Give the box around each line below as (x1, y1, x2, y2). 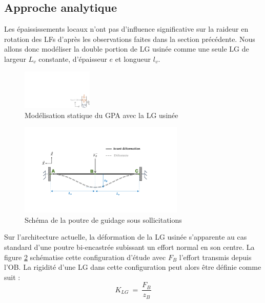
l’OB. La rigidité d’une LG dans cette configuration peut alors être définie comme (4, 262, 261, 272)
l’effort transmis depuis (179, 251, 252, 262)
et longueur (115, 53, 151, 64)
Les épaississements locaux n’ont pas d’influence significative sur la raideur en (4, 24, 249, 34)
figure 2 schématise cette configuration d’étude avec (4, 251, 166, 262)
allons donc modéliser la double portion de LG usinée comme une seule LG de (4, 43, 249, 54)
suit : (4, 271, 21, 282)
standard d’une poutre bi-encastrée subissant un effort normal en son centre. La (4, 242, 255, 252)
